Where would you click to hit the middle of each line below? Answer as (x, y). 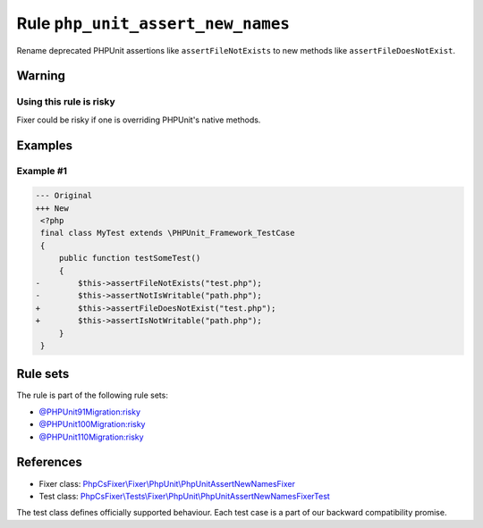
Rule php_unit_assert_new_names (153, 23)
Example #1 (42, 172)
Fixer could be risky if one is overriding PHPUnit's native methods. (139, 120)
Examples (45, 145)
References (49, 462)
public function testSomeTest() (130, 258)
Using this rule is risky (66, 102)
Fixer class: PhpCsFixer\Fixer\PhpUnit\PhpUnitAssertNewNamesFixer (167, 483)
